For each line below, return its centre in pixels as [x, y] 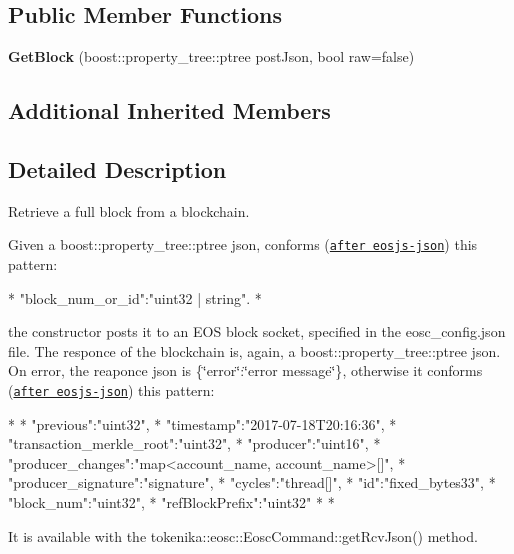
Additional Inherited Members [169, 110]
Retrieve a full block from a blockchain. [129, 210]
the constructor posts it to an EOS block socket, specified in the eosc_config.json [257, 331]
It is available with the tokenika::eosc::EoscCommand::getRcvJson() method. [243, 535]
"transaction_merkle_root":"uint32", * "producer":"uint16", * [194, 443]
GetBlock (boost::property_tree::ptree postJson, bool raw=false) [211, 56]
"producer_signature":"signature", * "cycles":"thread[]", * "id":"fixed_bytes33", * [252, 482]
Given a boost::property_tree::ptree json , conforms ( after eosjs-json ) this [243, 244]
